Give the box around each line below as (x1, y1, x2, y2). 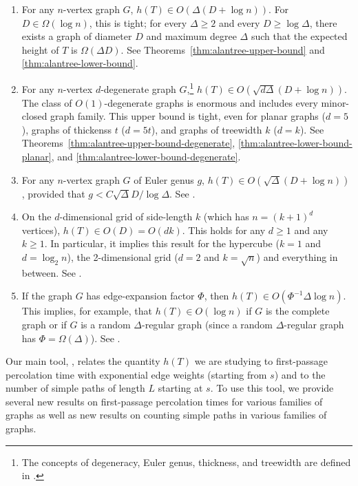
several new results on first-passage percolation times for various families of (6, 394, 323, 408)
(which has (203, 209, 249, 224)
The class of (21, 95, 72, 109)
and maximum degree (146, 29, 237, 43)
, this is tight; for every (89, 15, 187, 30)
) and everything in (256, 249, 338, 264)
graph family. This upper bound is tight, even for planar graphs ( (50, 109, 326, 123)
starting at (158, 381, 203, 395)
